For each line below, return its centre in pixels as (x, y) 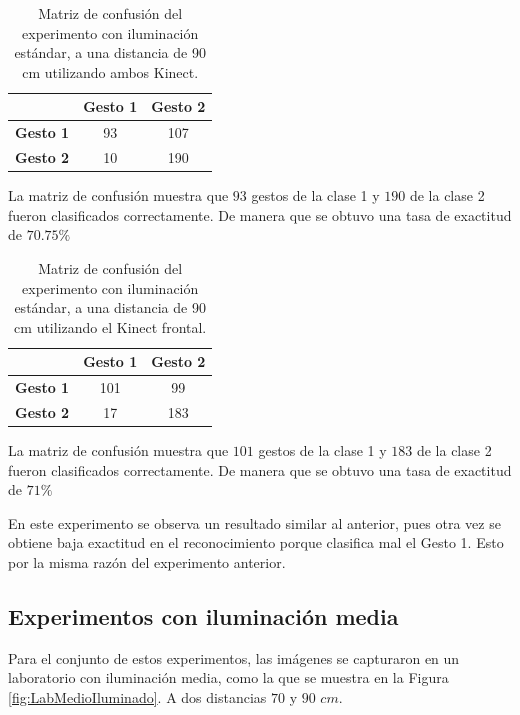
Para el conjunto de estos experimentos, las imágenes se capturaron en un (234, 657)
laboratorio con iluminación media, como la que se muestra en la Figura (228, 677)
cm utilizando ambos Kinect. (110, 71)
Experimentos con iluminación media (203, 616)
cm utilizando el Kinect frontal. (110, 326)
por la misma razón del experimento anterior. (147, 562)
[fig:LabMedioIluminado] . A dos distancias (137, 697)
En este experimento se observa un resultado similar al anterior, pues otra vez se (254, 522)
